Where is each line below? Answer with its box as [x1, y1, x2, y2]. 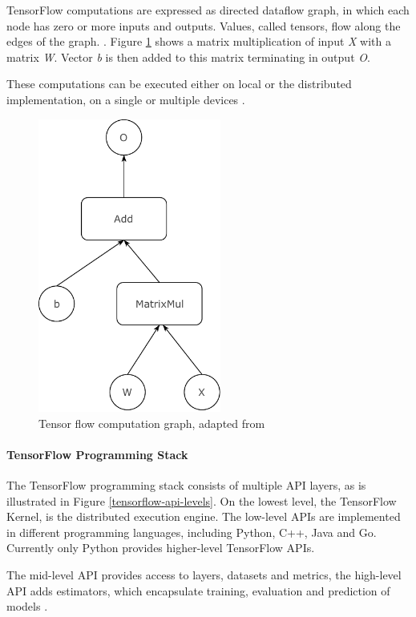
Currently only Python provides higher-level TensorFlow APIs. [6, 539, 315, 556]
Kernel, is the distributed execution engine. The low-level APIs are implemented [6, 508, 401, 525]
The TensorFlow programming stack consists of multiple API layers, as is [6, 477, 366, 494]
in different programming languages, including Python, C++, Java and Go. [6, 523, 377, 540]
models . [6, 598, 48, 615]
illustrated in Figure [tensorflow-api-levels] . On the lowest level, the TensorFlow [6, 492, 397, 509]
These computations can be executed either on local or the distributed [6, 75, 352, 92]
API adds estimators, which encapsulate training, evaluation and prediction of [6, 582, 390, 599]
